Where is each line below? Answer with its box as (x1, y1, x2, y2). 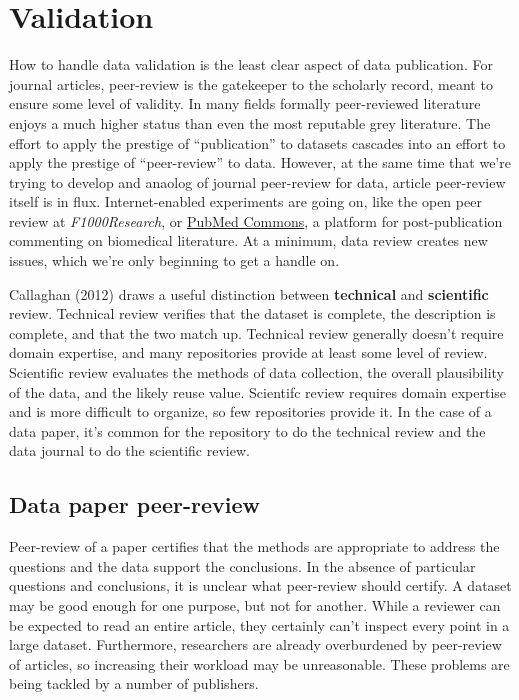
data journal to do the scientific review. (9, 440, 250, 461)
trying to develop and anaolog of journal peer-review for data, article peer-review (9, 171, 506, 192)
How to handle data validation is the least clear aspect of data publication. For (9, 54, 493, 75)
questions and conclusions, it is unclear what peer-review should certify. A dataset (9, 575, 512, 596)
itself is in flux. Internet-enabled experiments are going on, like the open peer (9, 191, 482, 212)
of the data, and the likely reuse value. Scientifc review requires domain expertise (9, 381, 507, 402)
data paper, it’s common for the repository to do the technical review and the (9, 420, 486, 441)
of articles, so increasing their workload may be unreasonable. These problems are (9, 653, 510, 674)
